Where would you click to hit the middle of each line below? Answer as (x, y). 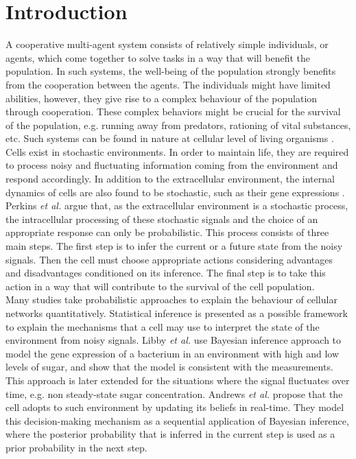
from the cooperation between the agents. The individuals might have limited (168, 84)
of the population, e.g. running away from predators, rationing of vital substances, (178, 125)
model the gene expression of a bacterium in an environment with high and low (172, 353)
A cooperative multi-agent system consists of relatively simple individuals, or (167, 44)
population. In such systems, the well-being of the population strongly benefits (171, 71)
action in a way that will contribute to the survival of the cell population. (160, 286)
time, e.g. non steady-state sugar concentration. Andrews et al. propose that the (174, 393)
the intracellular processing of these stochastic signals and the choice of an (162, 219)
